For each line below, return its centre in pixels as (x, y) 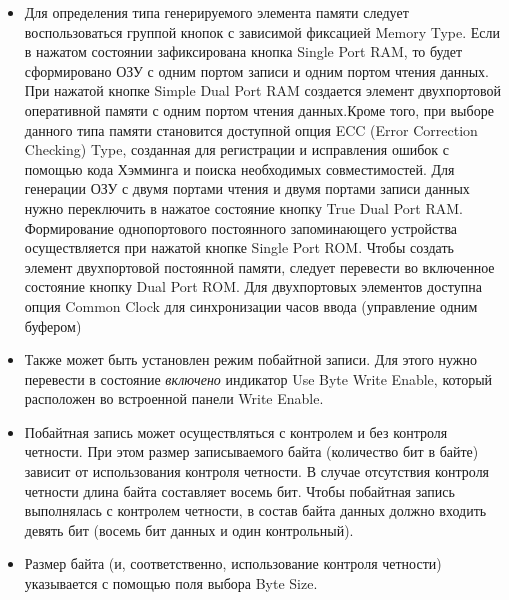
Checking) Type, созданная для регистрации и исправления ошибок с (236, 149)
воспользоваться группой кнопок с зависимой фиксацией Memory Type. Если (262, 31)
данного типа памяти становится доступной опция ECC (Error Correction (251, 129)
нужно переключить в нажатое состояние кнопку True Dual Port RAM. (243, 207)
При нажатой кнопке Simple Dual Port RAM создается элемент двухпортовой (262, 90)
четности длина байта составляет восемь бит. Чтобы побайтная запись (239, 490)
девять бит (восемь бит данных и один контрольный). (189, 529)
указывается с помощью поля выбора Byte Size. (171, 583)
